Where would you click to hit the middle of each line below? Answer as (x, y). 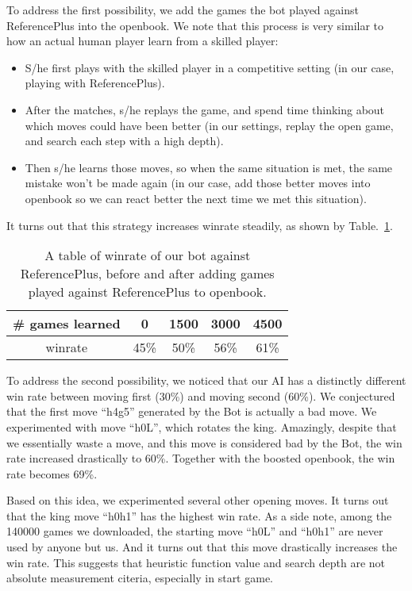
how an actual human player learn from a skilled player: (142, 41)
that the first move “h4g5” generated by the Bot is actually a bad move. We (192, 411)
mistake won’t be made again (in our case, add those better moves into (198, 183)
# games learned (67, 324)
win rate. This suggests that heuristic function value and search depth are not (196, 562)
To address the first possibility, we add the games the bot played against (183, 10)
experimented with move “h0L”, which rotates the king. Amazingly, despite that (202, 426)
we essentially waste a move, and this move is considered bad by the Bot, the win (204, 442)
